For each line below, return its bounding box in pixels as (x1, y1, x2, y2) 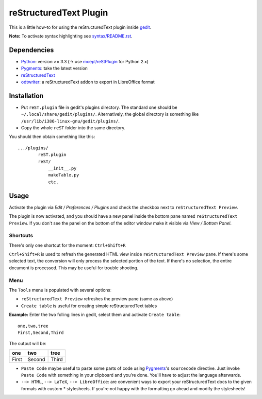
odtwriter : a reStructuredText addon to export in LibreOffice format (21, 79, 155, 85)
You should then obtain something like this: (9, 134, 95, 139)
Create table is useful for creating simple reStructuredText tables (21, 303, 157, 309)
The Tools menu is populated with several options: (9, 287, 112, 293)
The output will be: (9, 341, 47, 347)
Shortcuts (9, 232, 33, 239)
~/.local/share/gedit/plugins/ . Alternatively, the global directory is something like (21, 111, 199, 117)
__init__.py (48, 166, 77, 171)
